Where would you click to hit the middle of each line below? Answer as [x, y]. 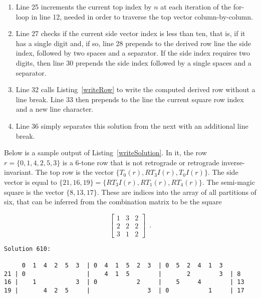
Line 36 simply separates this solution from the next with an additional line [132, 125]
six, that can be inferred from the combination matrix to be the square [113, 202]
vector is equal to [31, 182]
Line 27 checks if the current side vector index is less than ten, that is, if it [130, 33]
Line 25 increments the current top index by [84, 7]
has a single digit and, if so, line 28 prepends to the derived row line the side [133, 43]
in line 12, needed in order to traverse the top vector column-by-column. [142, 16]
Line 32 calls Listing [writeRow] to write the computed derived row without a [136, 89]
